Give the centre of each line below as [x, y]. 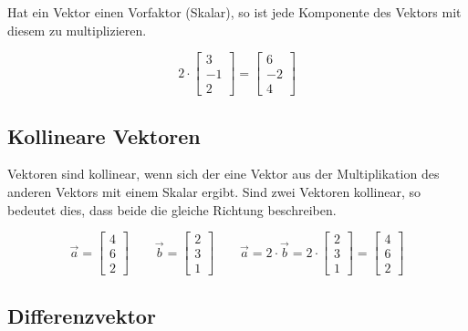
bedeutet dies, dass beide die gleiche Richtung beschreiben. [172, 209]
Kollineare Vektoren [104, 135]
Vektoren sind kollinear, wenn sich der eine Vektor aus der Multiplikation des [224, 174]
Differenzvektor [82, 315]
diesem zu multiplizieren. [77, 30]
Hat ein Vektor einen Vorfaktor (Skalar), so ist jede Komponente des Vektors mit [234, 12]
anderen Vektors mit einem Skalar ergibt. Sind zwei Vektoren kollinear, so [214, 192]
